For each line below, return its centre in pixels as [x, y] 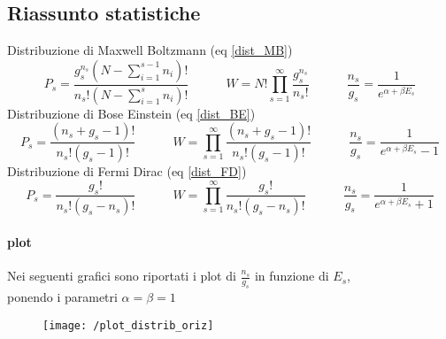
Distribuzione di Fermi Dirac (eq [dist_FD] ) [127, 171]
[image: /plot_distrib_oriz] [128, 325]
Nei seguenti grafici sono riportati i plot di [122, 276]
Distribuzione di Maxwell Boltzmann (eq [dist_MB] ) [150, 50]
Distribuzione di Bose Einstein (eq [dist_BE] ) [131, 113]
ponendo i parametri [62, 296]
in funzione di [292, 276]
